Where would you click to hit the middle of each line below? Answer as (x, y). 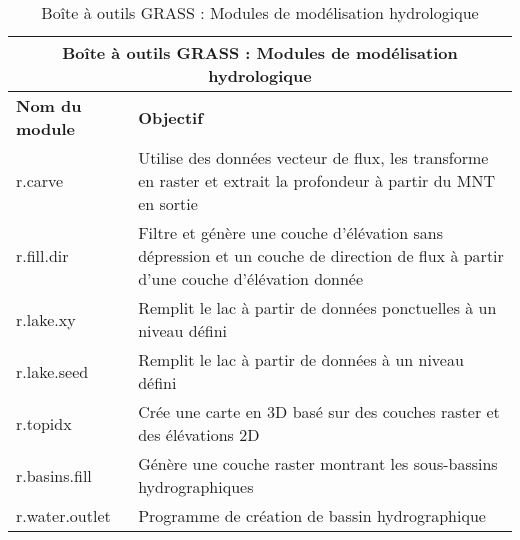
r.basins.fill (54, 475)
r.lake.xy (46, 319)
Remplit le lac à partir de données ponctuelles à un (317, 307)
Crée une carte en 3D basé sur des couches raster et (319, 411)
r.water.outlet (63, 515)
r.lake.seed (52, 371)
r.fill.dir (42, 255)
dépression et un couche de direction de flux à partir (321, 255)
